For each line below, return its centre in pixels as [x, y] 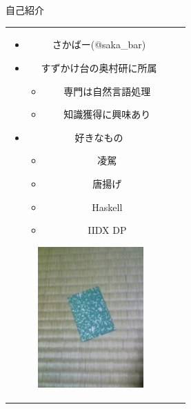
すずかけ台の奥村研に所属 [99, 67]
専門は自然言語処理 [107, 91]
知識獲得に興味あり [107, 114]
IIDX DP [107, 230]
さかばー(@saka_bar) [99, 44]
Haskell [107, 207]
